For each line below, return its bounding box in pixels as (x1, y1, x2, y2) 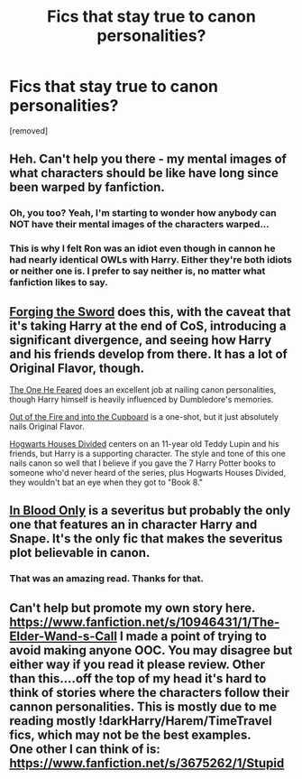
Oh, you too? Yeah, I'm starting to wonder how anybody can (9, 207, 277, 219)
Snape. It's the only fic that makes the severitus (9, 531, 283, 547)
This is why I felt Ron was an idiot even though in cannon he (9, 242, 276, 255)
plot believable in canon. (9, 545, 151, 561)
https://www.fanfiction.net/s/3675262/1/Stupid (9, 756, 285, 771)
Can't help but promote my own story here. (9, 600, 256, 616)
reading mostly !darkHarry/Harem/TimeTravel (9, 713, 272, 728)
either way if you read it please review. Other (9, 656, 266, 672)
